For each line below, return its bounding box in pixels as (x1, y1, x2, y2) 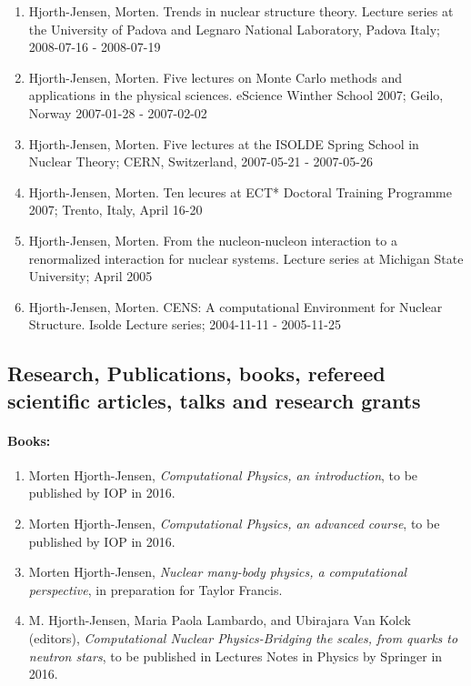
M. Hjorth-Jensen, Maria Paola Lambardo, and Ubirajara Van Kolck (28, 610, 411, 630)
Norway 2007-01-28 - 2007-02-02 (28, 103, 207, 122)
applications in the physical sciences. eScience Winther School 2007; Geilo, (28, 86, 444, 105)
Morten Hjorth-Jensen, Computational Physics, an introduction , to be (28, 465, 418, 484)
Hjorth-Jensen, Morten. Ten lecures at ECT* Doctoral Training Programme (28, 182, 452, 201)
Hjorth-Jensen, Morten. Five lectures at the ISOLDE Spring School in (28, 134, 419, 153)
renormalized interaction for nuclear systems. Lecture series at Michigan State (28, 248, 464, 267)
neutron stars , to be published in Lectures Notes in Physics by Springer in (28, 646, 443, 665)
